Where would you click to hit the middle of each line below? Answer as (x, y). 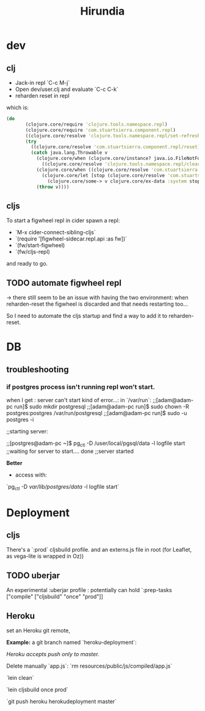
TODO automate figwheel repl (64, 283)
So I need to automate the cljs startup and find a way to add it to (87, 316)
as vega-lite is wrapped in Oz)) (45, 556)
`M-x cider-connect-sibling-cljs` (55, 233)
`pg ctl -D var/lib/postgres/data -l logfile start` (63, 487)
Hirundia (103, 11)
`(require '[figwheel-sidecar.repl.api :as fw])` (71, 239)
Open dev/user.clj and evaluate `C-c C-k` (67, 89)
